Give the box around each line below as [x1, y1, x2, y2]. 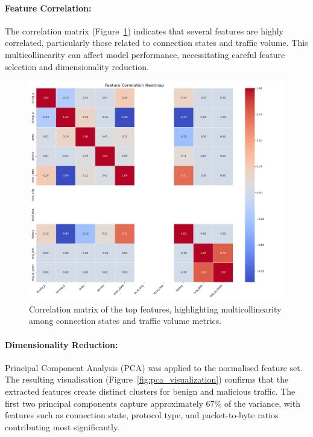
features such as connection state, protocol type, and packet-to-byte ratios [5, 409, 279, 421]
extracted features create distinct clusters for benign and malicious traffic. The [5, 385, 296, 398]
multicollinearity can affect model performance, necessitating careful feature [5, 48, 285, 60]
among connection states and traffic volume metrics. [29, 314, 222, 327]
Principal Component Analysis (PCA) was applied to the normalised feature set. [5, 361, 303, 374]
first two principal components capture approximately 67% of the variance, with [5, 397, 300, 409]
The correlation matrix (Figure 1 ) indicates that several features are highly [5, 24, 283, 37]
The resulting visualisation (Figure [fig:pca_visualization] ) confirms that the [5, 373, 289, 386]
